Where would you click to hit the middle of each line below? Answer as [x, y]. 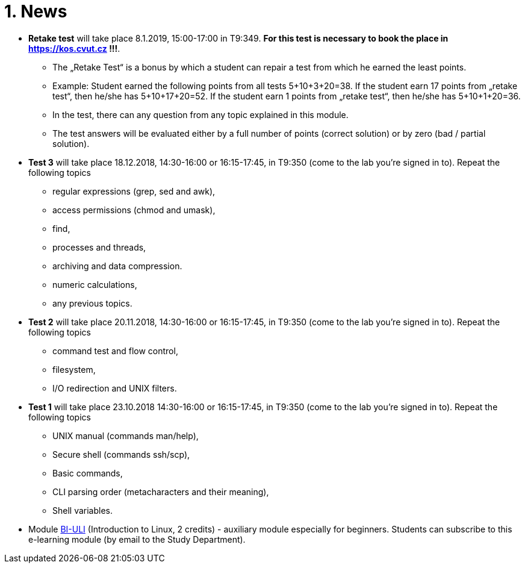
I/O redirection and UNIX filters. [115, 388]
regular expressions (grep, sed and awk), [134, 191]
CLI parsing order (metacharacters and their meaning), [161, 492]
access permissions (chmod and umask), [134, 210]
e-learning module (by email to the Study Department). [137, 539]
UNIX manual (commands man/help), [126, 435]
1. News [36, 11]
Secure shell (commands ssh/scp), [121, 454]
